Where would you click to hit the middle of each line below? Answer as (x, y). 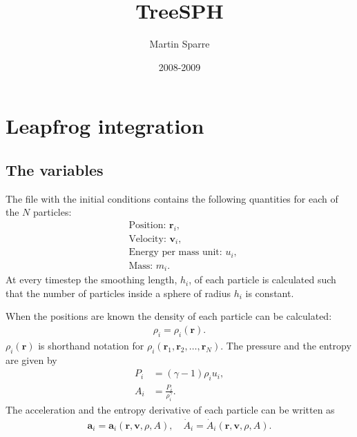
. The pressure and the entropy (286, 345)
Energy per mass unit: (175, 253)
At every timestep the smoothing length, (91, 280)
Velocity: (147, 239)
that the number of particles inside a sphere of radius (118, 293)
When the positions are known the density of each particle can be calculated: (169, 316)
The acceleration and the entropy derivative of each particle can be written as (170, 409)
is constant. (270, 293)
